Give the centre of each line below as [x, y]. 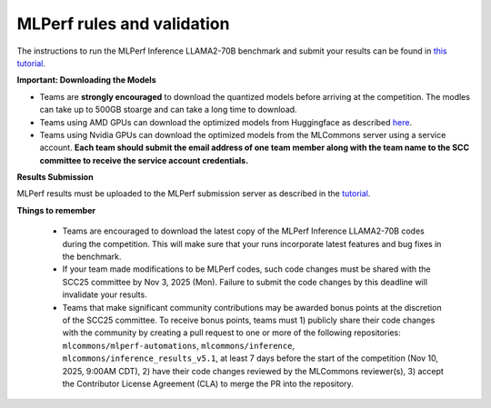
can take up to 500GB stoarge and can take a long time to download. [168, 110]
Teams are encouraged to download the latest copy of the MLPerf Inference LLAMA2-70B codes [243, 231]
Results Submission [55, 177]
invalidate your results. [105, 294]
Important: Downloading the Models [86, 80]
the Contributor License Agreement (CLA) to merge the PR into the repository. [208, 383]
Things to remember [56, 210]
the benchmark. [92, 257]
